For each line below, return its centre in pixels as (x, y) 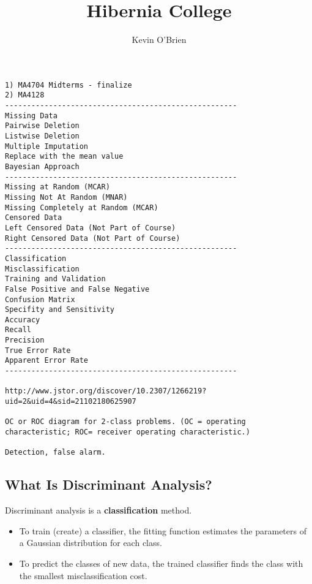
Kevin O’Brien (159, 40)
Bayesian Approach (42, 166)
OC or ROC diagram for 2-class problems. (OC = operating (125, 422)
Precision (25, 340)
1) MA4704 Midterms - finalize (69, 85)
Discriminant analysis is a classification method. (98, 510)
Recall (18, 330)
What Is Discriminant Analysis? (109, 484)
